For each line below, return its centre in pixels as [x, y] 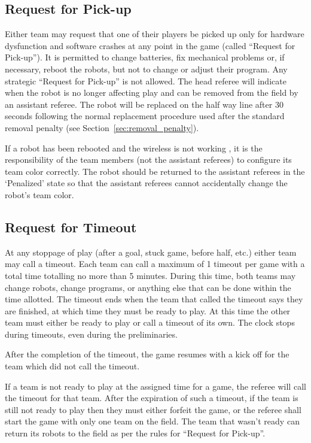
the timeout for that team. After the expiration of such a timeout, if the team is [152, 398]
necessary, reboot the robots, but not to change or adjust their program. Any [146, 69]
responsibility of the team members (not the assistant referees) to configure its [148, 160]
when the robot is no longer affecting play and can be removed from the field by [152, 92]
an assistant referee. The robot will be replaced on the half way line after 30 [144, 104]
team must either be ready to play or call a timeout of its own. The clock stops [150, 322]
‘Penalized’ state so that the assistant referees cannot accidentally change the [146, 183]
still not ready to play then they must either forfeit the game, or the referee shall [153, 409]
